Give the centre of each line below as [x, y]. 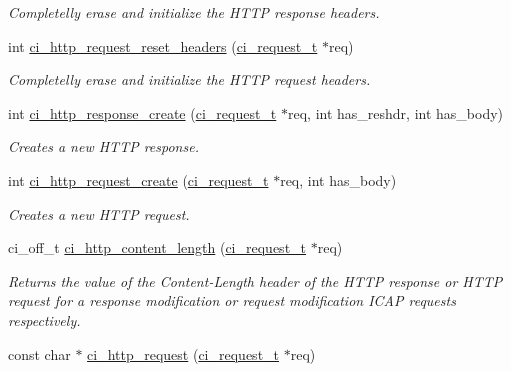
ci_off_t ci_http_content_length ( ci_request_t [157, 247]
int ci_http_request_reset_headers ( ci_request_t [163, 45]
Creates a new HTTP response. [103, 146]
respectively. [44, 319]
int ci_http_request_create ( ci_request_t [138, 179]
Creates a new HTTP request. [99, 213]
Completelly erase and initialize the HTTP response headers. [194, 12]
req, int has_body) [338, 179]
